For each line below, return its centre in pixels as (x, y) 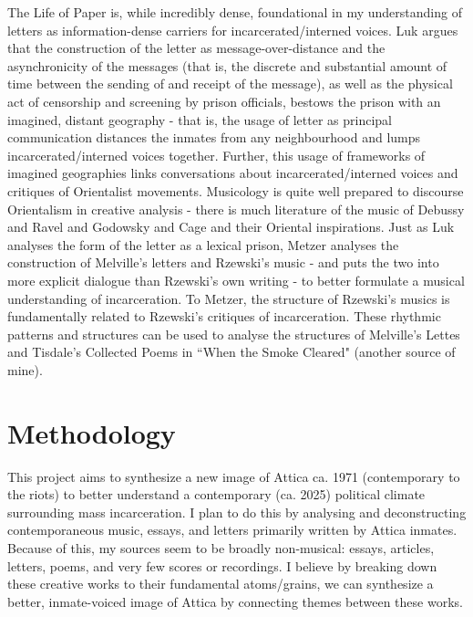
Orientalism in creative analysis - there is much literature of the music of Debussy (236, 209)
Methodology (92, 432)
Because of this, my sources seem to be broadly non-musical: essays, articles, (221, 547)
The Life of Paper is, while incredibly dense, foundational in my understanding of (235, 12)
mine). (25, 369)
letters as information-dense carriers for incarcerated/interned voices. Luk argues (233, 30)
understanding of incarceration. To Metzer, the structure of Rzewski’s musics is (229, 298)
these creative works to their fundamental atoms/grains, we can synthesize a (221, 584)
